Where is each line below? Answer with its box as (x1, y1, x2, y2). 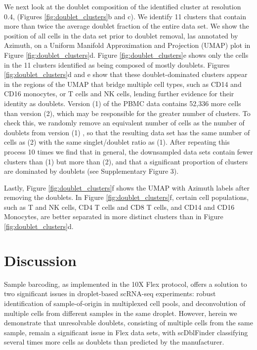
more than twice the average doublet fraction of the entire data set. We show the (4, 21, 249, 31)
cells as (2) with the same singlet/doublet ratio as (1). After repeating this (4, 137, 230, 147)
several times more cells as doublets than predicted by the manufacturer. (4, 337, 224, 347)
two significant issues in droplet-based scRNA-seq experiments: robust (4, 288, 216, 299)
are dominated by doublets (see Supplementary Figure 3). (4, 166, 179, 176)
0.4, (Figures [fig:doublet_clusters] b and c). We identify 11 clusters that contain (4, 11, 246, 21)
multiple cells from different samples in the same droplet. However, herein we (4, 308, 237, 318)
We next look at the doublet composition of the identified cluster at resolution (4, 1, 241, 11)
